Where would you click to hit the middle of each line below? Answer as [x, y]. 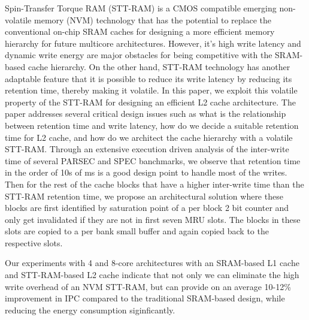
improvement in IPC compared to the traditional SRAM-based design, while [145, 298]
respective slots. [34, 242]
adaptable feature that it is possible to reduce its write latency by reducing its [149, 78]
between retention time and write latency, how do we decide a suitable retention [152, 125]
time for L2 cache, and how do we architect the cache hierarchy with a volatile [149, 137]
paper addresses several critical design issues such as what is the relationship [146, 114]
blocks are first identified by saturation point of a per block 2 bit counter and [147, 208]
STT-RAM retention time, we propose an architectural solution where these [144, 196]
